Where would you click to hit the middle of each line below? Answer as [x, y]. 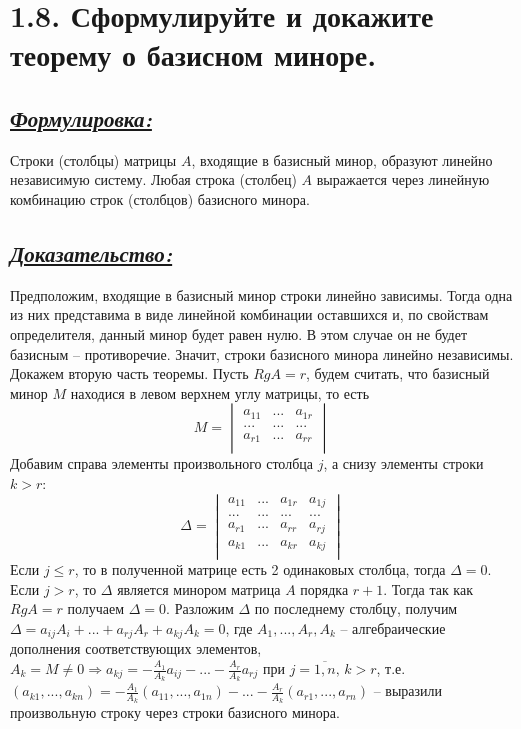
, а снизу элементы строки [403, 463]
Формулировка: [81, 117]
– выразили [408, 690]
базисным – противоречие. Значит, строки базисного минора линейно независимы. [262, 353]
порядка [324, 588]
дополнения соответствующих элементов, [136, 648]
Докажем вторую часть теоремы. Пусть [129, 373]
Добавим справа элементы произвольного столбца [161, 463]
